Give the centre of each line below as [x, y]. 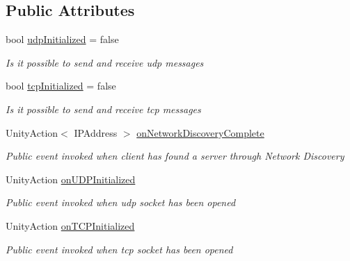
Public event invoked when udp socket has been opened [121, 202]
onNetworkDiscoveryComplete [200, 132]
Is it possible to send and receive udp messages [105, 62]
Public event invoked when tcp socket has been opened [119, 249]
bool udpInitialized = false [62, 39]
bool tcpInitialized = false [61, 86]
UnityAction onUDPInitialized [71, 179]
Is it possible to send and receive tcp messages [103, 109]
